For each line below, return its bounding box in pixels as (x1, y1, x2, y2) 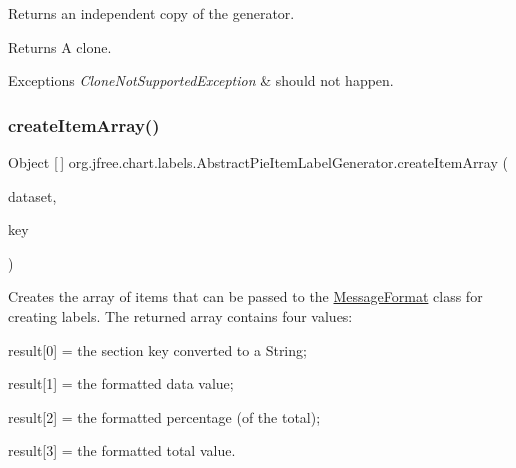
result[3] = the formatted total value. (8, 440, 236, 461)
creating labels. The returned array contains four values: (8, 305, 353, 326)
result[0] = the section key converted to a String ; (8, 339, 307, 360)
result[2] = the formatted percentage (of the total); (8, 406, 321, 427)
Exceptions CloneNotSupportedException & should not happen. (8, 70, 394, 91)
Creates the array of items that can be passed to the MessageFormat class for (8, 286, 483, 307)
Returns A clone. (8, 36, 112, 57)
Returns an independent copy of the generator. (8, 3, 295, 23)
